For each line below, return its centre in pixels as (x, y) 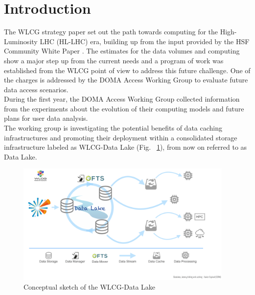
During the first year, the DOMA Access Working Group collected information (122, 99)
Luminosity (21, 41)
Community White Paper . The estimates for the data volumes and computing (122, 51)
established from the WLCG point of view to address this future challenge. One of (127, 70)
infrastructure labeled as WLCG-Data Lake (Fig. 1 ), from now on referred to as (126, 147)
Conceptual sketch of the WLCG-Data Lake (90, 286)
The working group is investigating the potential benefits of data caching (113, 128)
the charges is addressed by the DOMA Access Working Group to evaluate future (126, 80)
